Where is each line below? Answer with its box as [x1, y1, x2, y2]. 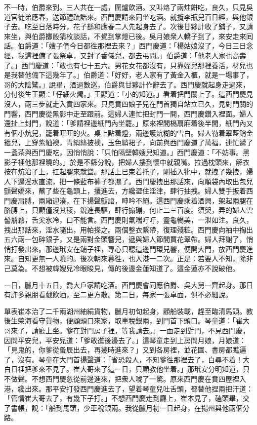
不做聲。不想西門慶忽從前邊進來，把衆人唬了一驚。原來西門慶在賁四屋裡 [4, 373, 239, 384]
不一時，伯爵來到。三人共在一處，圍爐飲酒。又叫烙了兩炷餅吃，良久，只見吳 [4, 2, 253, 12]
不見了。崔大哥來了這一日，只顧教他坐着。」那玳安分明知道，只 [45, 364, 250, 374]
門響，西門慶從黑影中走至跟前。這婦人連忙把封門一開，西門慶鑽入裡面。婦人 [4, 108, 253, 118]
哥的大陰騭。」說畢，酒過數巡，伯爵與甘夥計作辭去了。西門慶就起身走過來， [4, 79, 250, 89]
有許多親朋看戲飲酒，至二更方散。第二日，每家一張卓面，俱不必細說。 [4, 289, 232, 300]
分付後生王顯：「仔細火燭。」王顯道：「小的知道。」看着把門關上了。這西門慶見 [4, 89, 253, 99]
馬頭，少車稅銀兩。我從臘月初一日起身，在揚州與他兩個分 [62, 402, 250, 413]
